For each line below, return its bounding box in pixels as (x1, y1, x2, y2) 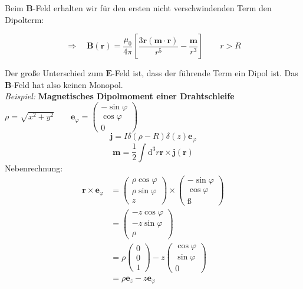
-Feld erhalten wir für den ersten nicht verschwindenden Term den (32, 2, 272, 14)
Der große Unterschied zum (5, 67, 103, 79)
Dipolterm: (5, 13, 44, 25)
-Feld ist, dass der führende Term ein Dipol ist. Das (112, 67, 298, 79)
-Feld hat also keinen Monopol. (11, 78, 123, 90)
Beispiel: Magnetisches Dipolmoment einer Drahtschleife (5, 90, 235, 102)
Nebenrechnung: (5, 161, 63, 174)
